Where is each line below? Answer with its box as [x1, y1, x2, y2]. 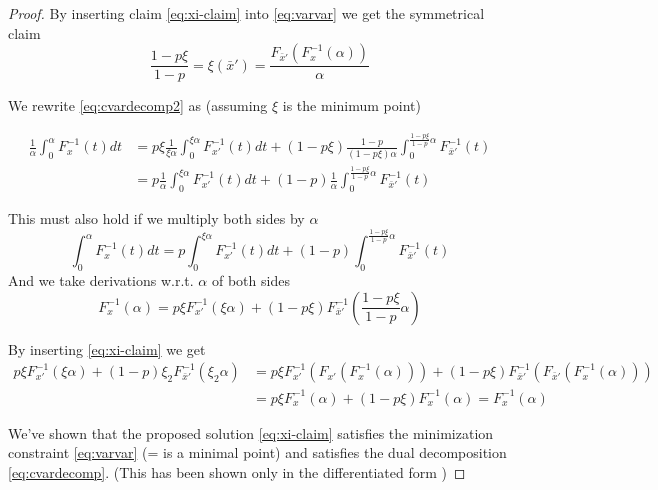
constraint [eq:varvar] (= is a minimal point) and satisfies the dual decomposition [8, 442, 507, 463]
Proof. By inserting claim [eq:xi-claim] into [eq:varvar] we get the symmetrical [8, 3, 485, 23]
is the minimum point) [282, 95, 421, 116]
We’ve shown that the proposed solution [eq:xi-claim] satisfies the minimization [8, 422, 494, 443]
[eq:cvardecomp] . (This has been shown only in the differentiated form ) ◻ [8, 461, 466, 482]
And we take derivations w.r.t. [8, 269, 194, 290]
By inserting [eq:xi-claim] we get [8, 338, 206, 359]
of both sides [211, 269, 290, 290]
